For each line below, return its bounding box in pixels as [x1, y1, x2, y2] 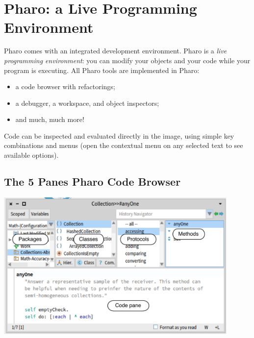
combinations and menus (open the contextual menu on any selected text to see [4, 140, 243, 150]
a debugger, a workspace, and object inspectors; [15, 97, 159, 108]
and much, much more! [15, 114, 84, 124]
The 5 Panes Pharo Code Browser [4, 174, 181, 189]
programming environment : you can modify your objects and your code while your [4, 55, 251, 65]
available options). [4, 150, 59, 160]
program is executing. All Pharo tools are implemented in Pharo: [4, 65, 200, 75]
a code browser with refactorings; [15, 81, 115, 92]
